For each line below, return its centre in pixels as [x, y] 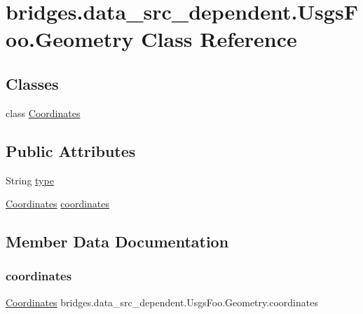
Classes [32, 83]
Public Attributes [71, 150]
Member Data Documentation [117, 241]
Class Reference [219, 39]
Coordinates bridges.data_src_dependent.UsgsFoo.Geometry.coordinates [162, 302]
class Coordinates [43, 112]
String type [30, 180]
